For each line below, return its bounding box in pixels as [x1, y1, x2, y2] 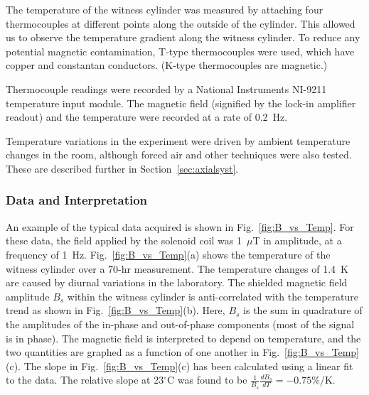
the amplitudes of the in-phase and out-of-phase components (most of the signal [6, 316, 355, 331]
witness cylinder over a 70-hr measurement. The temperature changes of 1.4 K [6, 261, 348, 276]
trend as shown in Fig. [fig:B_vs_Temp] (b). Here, [6, 303, 225, 318]
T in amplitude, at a [252, 233, 342, 248]
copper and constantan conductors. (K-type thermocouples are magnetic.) [6, 58, 328, 72]
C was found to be [166, 372, 247, 387]
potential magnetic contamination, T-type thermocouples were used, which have [6, 43, 355, 58]
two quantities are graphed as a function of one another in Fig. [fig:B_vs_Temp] [6, 345, 359, 359]
